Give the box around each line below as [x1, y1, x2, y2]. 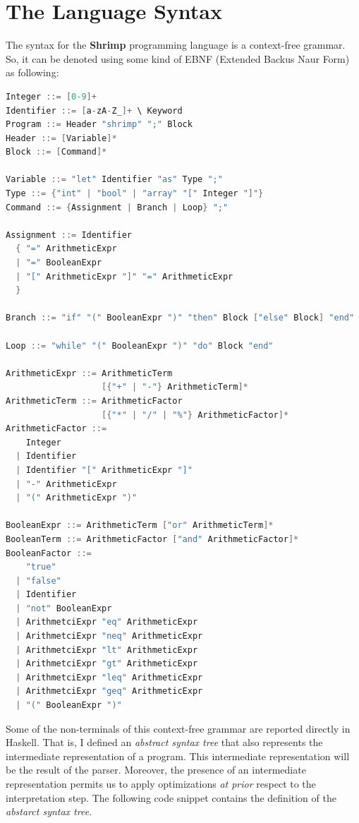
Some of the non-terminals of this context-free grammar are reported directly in [6, 721, 351, 735]
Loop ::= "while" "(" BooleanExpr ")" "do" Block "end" [6, 340, 274, 351]
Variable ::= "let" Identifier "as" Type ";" [6, 174, 223, 185]
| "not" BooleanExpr [16, 603, 112, 613]
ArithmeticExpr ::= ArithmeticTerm [6, 368, 173, 378]
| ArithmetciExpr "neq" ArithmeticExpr [16, 631, 203, 642]
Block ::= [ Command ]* [6, 147, 107, 157]
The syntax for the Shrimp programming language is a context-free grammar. [6, 37, 346, 52]
